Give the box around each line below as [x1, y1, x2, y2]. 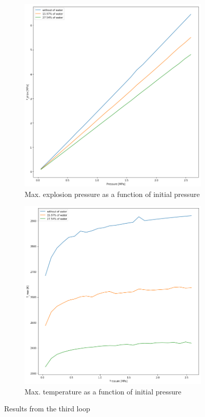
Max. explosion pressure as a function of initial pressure [25, 188, 200, 199]
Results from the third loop [4, 403, 90, 414]
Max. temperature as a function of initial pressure [25, 386, 181, 396]
